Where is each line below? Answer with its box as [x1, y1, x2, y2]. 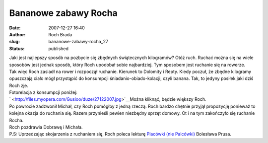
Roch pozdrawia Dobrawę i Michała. [9, 124, 83, 130]
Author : [9, 31, 26, 37]
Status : [9, 45, 25, 52]
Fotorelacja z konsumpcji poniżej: [9, 89, 78, 95]
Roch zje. [9, 82, 28, 88]
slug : [9, 39, 20, 45]
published [48, 45, 69, 52]
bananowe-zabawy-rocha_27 [48, 39, 109, 45]
